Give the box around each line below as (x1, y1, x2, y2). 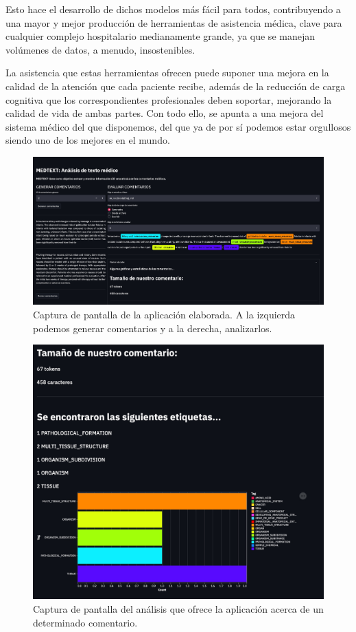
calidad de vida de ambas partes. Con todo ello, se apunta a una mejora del (5, 106, 324, 120)
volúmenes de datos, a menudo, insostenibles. (5, 42, 195, 56)
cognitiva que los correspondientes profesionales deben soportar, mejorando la (5, 92, 332, 107)
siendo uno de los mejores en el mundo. (5, 133, 170, 147)
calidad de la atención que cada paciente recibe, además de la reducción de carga (5, 78, 346, 93)
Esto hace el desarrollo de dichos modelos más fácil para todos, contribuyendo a (5, 2, 341, 16)
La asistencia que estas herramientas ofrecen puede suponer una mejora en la (5, 65, 329, 80)
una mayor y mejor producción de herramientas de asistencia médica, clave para (5, 15, 342, 30)
